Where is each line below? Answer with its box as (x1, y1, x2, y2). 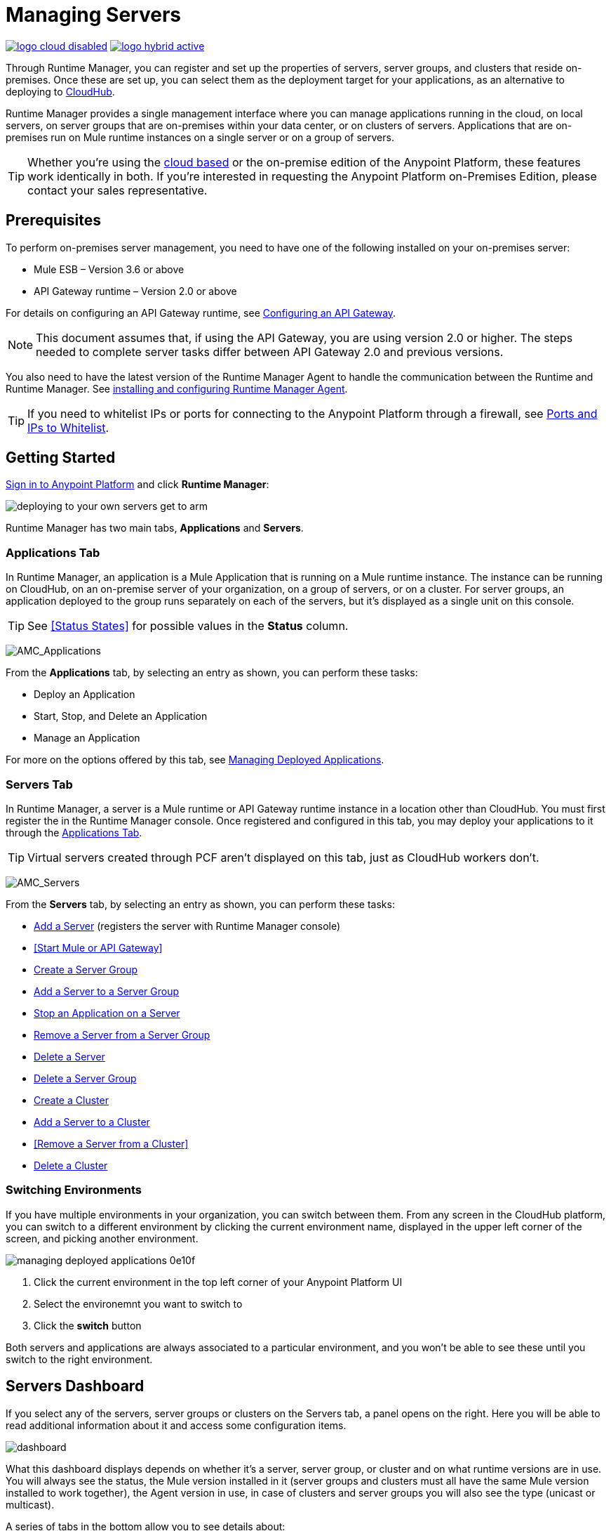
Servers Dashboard (6, 1377, 145, 1395)
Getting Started (6, 449, 116, 467)
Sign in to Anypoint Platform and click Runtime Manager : (6, 478, 269, 491)
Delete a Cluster (34, 1159, 108, 1171)
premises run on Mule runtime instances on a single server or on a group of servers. (6, 131, 394, 143)
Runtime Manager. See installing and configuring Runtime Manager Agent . (6, 382, 348, 395)
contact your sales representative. (27, 183, 208, 197)
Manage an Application (34, 732, 140, 744)
